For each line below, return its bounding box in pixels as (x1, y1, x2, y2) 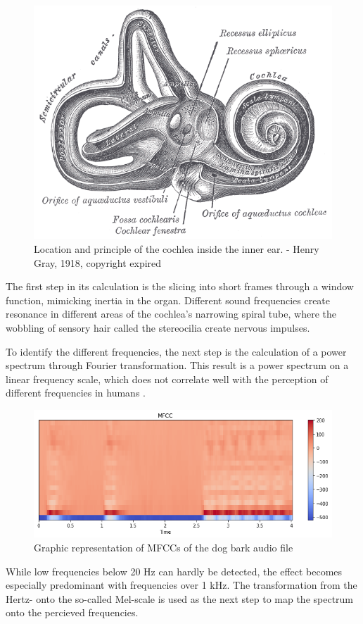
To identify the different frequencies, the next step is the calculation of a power (6, 344, 347, 358)
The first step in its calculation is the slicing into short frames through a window (6, 279, 354, 294)
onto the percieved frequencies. (6, 605, 139, 620)
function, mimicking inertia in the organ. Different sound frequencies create (6, 292, 331, 307)
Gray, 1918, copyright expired (34, 255, 162, 270)
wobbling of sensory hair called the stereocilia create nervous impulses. (6, 320, 310, 335)
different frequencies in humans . (6, 385, 146, 400)
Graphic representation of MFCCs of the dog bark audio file (34, 540, 293, 555)
